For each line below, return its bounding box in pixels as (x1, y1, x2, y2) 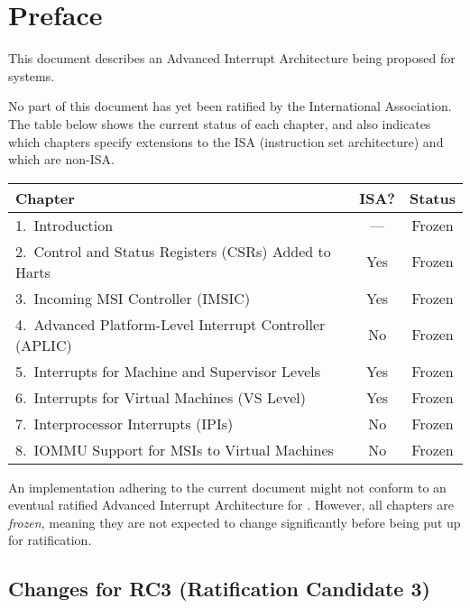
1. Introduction (15, 214, 114, 235)
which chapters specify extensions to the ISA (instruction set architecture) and (8, 132, 444, 151)
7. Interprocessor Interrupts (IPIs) (15, 412, 234, 434)
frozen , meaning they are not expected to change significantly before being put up (8, 512, 461, 531)
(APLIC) (15, 334, 72, 355)
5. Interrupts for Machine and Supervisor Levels (15, 360, 321, 382)
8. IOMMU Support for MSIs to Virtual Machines (15, 438, 334, 460)
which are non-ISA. (8, 150, 115, 169)
